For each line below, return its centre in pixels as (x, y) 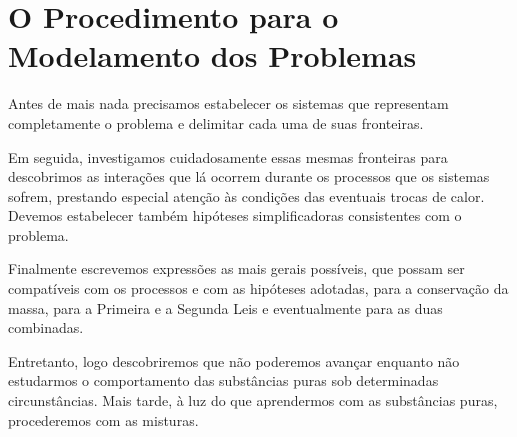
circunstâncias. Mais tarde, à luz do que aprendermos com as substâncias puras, (253, 400)
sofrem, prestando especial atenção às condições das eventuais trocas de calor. (246, 195)
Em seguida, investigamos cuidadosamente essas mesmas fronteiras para (228, 156)
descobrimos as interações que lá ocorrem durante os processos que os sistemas (249, 176)
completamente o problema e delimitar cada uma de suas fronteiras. (216, 122)
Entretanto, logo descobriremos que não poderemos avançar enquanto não (234, 360)
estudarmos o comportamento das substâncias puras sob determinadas (223, 380)
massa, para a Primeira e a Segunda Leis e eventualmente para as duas (225, 307)
